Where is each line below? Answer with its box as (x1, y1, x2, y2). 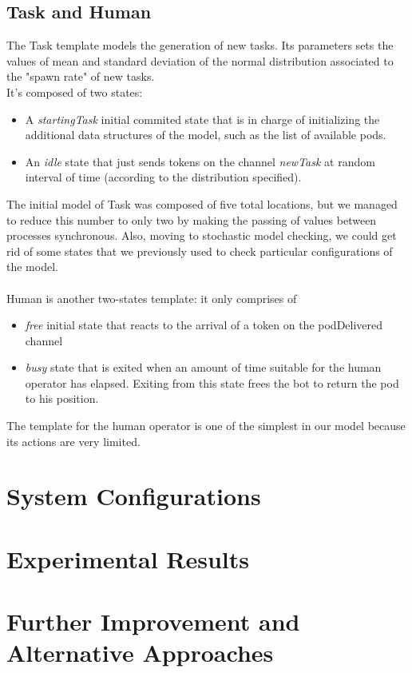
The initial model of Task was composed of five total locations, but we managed (6, 195, 398, 212)
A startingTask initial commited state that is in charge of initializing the (25, 110, 380, 127)
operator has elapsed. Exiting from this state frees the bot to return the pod (25, 374, 399, 391)
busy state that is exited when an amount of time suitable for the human (25, 359, 382, 376)
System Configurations (6, 480, 261, 512)
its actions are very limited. (6, 432, 141, 449)
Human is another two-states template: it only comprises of (6, 289, 297, 306)
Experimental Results (6, 542, 249, 575)
